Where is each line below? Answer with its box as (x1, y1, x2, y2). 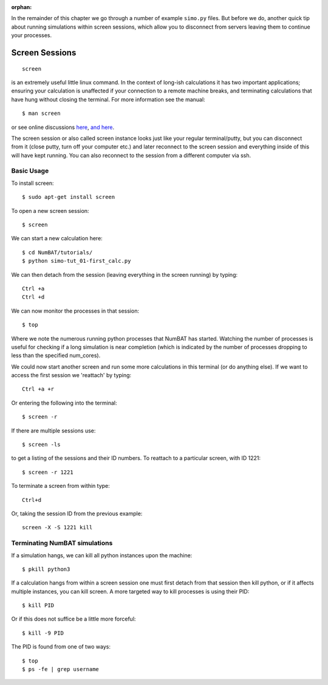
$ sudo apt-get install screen (22, 193, 115, 201)
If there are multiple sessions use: (11, 426, 96, 434)
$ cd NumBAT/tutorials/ (22, 249, 93, 256)
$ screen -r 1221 (22, 468, 73, 476)
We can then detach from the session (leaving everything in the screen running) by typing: (11, 271, 238, 278)
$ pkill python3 (22, 566, 70, 572)
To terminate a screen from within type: (11, 482, 111, 490)
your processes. (11, 32, 52, 39)
